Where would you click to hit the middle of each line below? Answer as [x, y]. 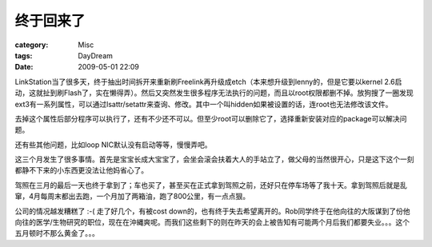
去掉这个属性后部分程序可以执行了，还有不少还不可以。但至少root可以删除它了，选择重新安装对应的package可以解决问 [211, 118]
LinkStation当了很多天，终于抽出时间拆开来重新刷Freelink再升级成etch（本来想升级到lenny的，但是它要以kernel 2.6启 [208, 82]
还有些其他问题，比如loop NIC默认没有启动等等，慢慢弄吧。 [113, 145]
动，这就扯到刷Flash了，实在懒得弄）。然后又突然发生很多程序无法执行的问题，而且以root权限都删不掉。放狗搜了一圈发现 [214, 93]
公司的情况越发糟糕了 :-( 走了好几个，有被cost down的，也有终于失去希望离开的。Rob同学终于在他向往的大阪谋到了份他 [212, 211]
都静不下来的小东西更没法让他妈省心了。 [81, 170]
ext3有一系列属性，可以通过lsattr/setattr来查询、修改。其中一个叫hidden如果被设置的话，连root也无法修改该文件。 [204, 104]
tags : [24, 55]
